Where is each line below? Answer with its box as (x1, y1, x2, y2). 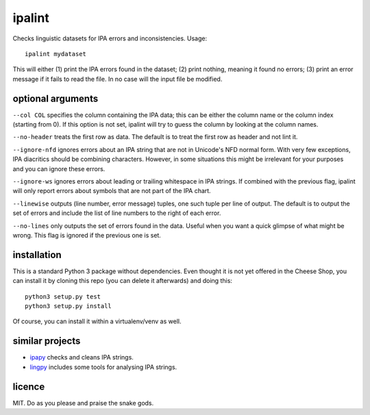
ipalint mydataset (25, 50, 87, 58)
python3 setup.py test (25, 292, 101, 301)
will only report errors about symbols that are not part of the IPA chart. (12, 187, 212, 195)
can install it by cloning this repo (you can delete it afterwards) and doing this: (12, 277, 233, 285)
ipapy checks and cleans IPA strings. (29, 353, 134, 362)
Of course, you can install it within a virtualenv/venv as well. (12, 317, 182, 325)
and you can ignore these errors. (12, 164, 106, 173)
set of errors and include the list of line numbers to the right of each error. (12, 209, 221, 217)
